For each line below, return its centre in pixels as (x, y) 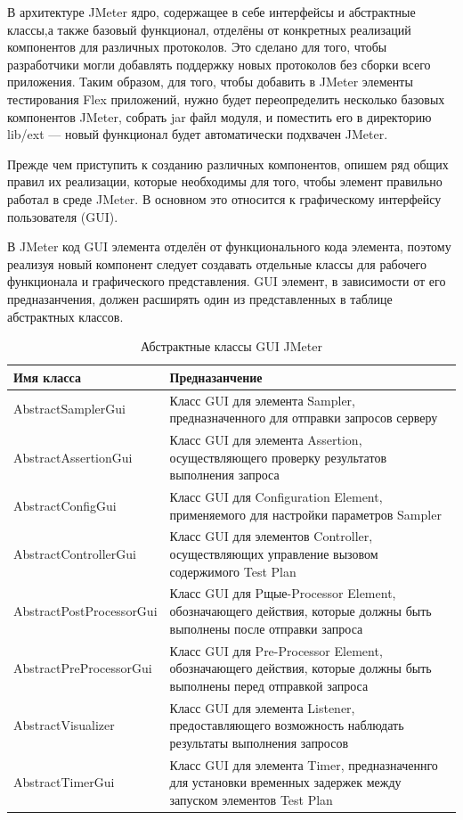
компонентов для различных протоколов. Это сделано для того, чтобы (197, 47)
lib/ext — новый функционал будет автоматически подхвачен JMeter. (198, 134)
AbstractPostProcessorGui (85, 611)
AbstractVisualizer (64, 725)
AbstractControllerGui (75, 554)
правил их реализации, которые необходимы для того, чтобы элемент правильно (225, 181)
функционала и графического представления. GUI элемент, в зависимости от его (227, 281)
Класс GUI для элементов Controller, (271, 536)
